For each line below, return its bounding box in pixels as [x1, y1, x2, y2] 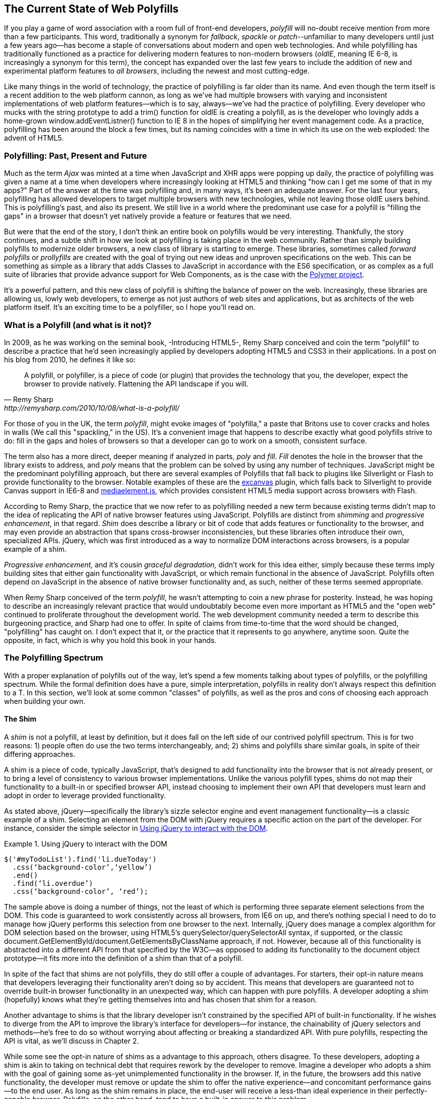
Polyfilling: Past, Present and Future [4, 150, 147, 161]
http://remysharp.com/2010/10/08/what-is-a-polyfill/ [4, 403, 180, 412]
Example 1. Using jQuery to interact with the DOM [4, 839, 167, 848]
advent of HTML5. [4, 134, 64, 143]
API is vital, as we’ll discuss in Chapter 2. [4, 1036, 139, 1045]
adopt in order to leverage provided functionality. [4, 791, 166, 800]
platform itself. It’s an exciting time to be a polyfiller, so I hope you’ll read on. [4, 303, 255, 312]
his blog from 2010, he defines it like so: [4, 355, 136, 364]
